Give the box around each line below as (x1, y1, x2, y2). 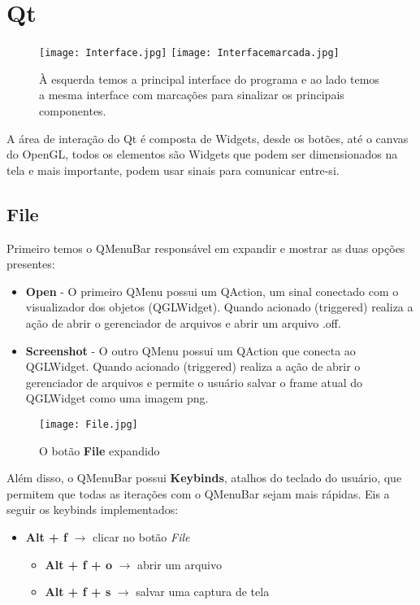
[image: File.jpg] (39, 418, 138, 430)
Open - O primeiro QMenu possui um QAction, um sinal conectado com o (25, 282, 399, 299)
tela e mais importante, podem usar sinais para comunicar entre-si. (6, 161, 340, 178)
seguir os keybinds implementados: (6, 501, 179, 518)
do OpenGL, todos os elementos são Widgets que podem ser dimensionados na (6, 146, 398, 163)
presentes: (6, 255, 55, 272)
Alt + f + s (45, 583, 111, 600)
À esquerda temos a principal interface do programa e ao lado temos (39, 70, 379, 87)
